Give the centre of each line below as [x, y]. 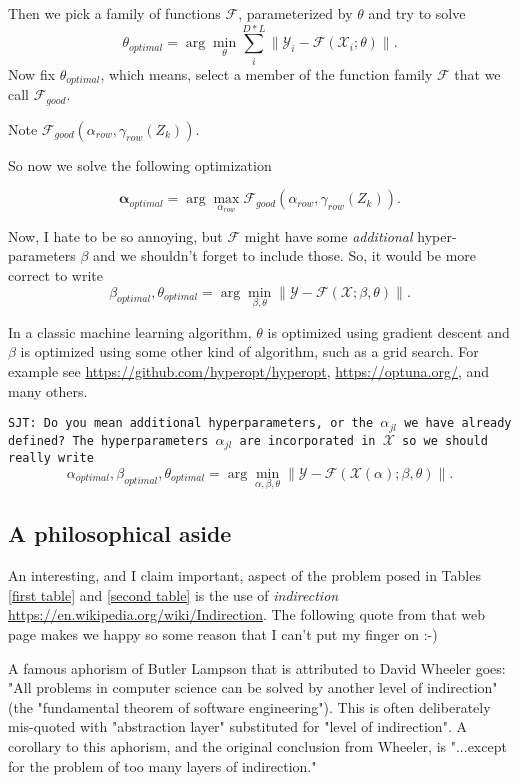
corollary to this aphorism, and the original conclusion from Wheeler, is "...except [257, 745]
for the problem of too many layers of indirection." [162, 765]
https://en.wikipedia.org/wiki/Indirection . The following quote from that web [247, 614]
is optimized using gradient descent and [388, 331]
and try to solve [417, 13]
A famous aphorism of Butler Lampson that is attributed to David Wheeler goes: [257, 667]
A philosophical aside [120, 533]
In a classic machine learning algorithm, [130, 331]
